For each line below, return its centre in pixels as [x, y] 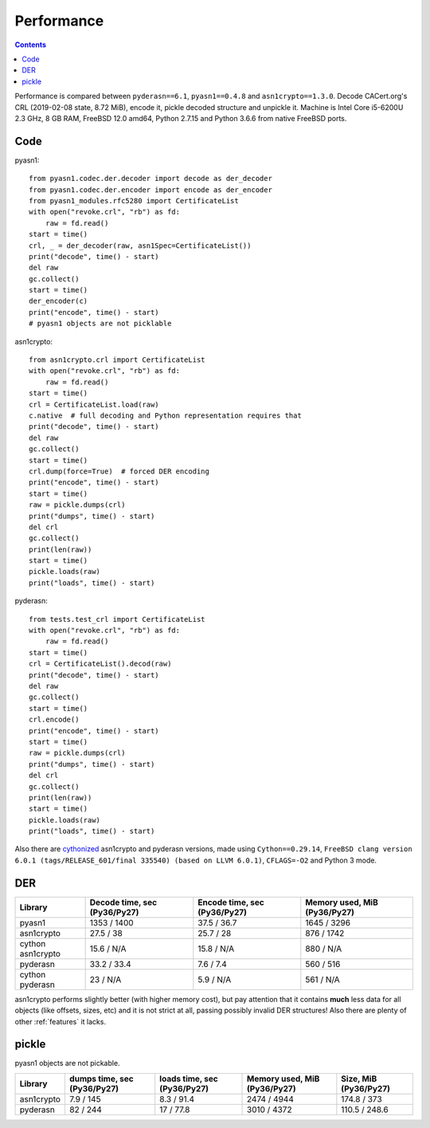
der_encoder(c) [59, 301]
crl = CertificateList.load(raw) [94, 404]
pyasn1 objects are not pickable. [67, 1063]
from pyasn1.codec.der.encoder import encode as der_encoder [150, 190]
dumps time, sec [102, 1079]
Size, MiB [359, 1079]
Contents [31, 45]
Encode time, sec [231, 902]
